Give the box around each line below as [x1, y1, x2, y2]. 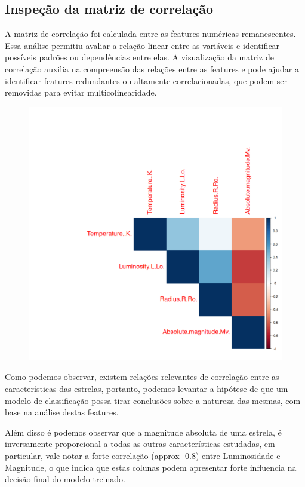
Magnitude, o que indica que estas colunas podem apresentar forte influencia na [5, 461, 297, 473]
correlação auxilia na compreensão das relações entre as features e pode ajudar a [5, 62, 299, 75]
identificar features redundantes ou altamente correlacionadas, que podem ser [5, 74, 288, 87]
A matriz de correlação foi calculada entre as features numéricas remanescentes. [5, 27, 296, 40]
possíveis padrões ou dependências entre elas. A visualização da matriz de [5, 51, 274, 63]
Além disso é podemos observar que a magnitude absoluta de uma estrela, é [5, 425, 282, 438]
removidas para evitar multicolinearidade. [5, 86, 157, 99]
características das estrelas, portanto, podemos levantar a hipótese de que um [5, 382, 288, 394]
